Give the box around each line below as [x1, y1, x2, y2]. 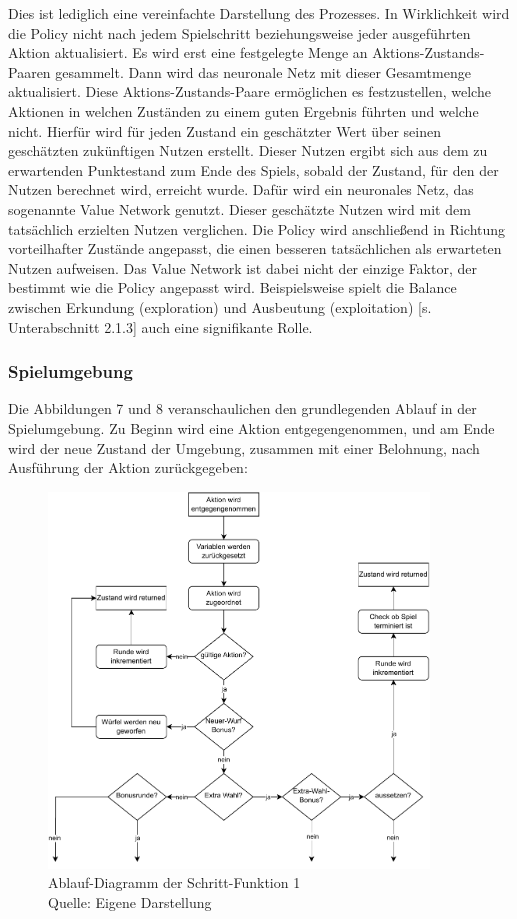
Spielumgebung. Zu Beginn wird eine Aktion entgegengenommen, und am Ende [8, 417, 495, 438]
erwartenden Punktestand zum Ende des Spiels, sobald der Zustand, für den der [8, 159, 499, 180]
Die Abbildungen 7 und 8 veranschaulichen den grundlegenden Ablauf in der [8, 398, 477, 419]
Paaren [8, 61, 51, 82]
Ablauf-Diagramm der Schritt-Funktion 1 [48, 872, 301, 893]
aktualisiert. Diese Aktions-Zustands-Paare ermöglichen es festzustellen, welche [8, 81, 491, 102]
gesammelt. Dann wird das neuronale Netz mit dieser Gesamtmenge [55, 61, 471, 82]
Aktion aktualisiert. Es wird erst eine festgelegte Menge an [8, 42, 368, 63]
